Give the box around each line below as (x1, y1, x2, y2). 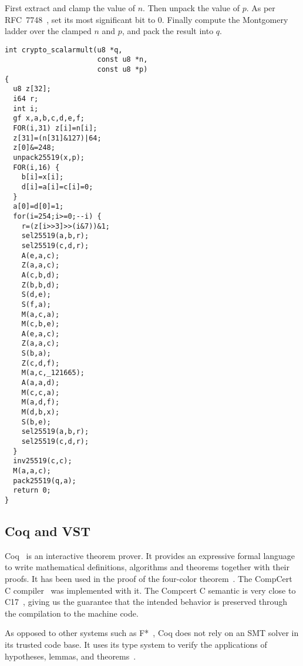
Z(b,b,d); (21, 280, 60, 289)
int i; (13, 104, 39, 113)
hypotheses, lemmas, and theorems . (5, 650, 136, 662)
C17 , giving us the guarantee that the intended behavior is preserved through (5, 595, 288, 608)
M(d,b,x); (21, 408, 60, 417)
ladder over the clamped (5, 25, 92, 37)
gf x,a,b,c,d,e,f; (13, 114, 85, 123)
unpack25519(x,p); (13, 153, 85, 162)
